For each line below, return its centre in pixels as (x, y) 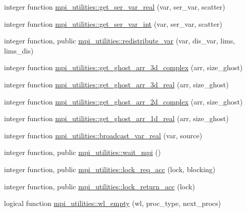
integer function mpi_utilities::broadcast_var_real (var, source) (103, 135)
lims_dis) (19, 50)
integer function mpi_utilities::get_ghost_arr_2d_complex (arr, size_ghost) (124, 101)
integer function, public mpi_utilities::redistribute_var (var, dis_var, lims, (120, 41)
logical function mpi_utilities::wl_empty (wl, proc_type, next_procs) (113, 203)
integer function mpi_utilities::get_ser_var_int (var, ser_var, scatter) (113, 23)
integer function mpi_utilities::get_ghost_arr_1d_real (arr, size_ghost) (116, 118)
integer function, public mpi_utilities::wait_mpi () (83, 152)
